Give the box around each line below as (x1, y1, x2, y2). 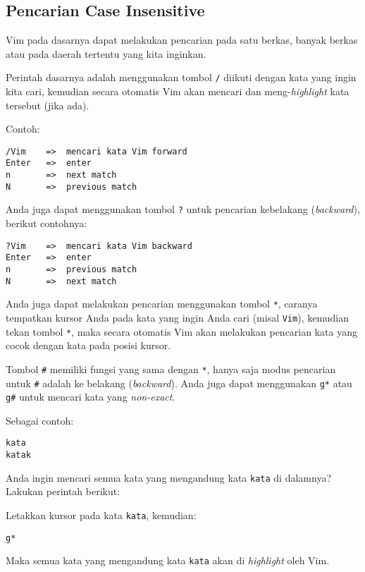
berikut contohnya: (6, 216, 87, 231)
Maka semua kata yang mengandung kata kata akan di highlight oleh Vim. (6, 553, 330, 568)
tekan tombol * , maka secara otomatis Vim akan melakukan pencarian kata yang (6, 324, 357, 339)
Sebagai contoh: (6, 413, 74, 427)
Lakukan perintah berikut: (6, 484, 120, 499)
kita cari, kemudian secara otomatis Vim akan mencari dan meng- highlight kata (6, 84, 349, 99)
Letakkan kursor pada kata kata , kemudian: (6, 508, 197, 523)
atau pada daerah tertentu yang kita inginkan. (6, 46, 206, 61)
